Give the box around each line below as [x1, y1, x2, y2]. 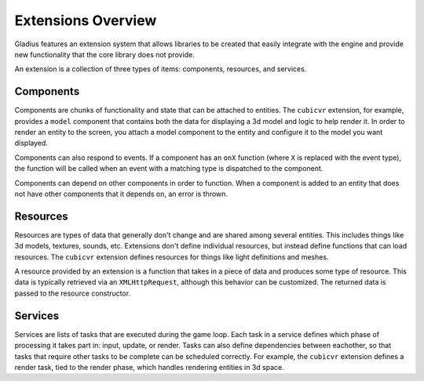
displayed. [14, 138, 49, 148]
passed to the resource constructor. [14, 288, 131, 298]
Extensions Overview [14, 12, 157, 29]
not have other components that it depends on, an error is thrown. [14, 189, 228, 198]
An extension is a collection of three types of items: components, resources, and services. [14, 64, 307, 74]
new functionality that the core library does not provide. [14, 49, 196, 59]
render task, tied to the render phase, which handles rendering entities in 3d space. [14, 362, 284, 372]
